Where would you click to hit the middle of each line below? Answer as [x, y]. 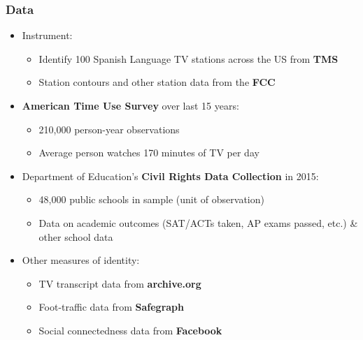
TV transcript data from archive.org [120, 283]
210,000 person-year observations [109, 129]
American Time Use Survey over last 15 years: [130, 105]
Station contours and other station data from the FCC [157, 82]
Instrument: [47, 35]
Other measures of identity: [81, 260]
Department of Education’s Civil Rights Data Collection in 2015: [170, 176]
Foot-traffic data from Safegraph [112, 307]
